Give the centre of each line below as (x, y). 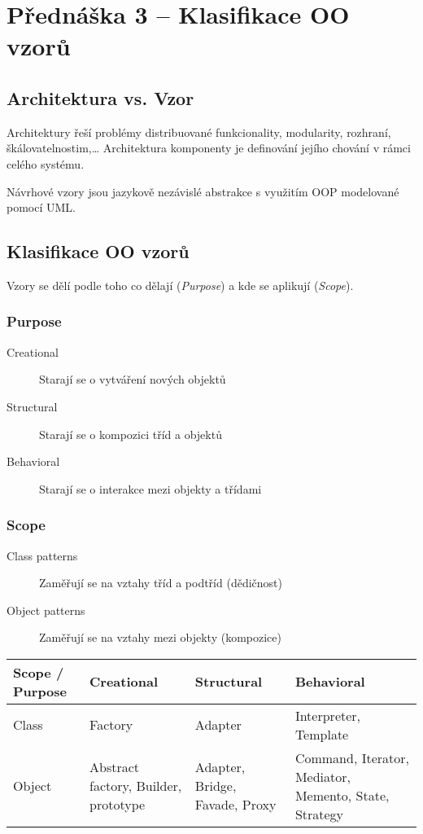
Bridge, (216, 786)
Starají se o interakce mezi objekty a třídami (150, 488)
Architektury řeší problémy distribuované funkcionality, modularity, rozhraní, (199, 132)
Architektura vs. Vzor (100, 97)
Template (322, 734)
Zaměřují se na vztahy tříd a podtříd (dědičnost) (161, 583)
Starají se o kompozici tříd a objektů (131, 434)
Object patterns (46, 610)
